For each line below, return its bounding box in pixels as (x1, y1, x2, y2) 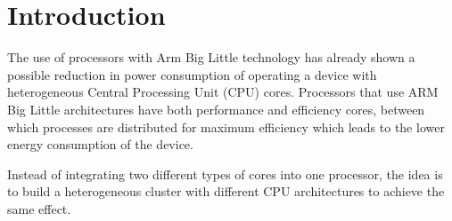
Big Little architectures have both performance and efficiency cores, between (7, 99, 425, 118)
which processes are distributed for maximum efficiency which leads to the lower (7, 117, 445, 136)
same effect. (7, 199, 71, 217)
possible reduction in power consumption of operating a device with (7, 65, 377, 83)
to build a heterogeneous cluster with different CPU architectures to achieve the (7, 182, 445, 201)
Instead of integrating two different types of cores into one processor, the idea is (7, 164, 443, 183)
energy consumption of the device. (7, 135, 193, 154)
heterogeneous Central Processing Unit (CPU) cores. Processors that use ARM (7, 83, 439, 101)
